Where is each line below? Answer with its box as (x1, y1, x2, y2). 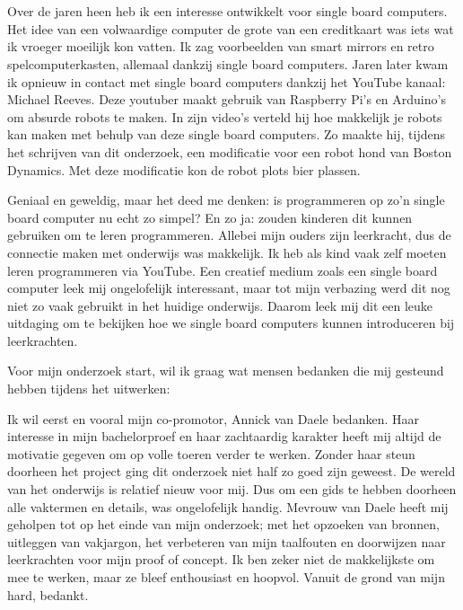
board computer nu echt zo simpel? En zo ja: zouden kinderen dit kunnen (7, 208, 413, 226)
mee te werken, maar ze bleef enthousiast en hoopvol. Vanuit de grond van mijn (7, 568, 445, 586)
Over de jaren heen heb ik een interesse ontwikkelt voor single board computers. (7, 2, 448, 21)
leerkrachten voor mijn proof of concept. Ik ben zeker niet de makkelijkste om (7, 550, 435, 569)
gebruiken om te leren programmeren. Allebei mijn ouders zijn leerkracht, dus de (7, 225, 451, 244)
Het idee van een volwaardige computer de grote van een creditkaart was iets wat (7, 19, 454, 38)
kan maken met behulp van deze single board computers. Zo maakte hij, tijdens (7, 125, 445, 144)
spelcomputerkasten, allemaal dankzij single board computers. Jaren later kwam (7, 54, 449, 73)
